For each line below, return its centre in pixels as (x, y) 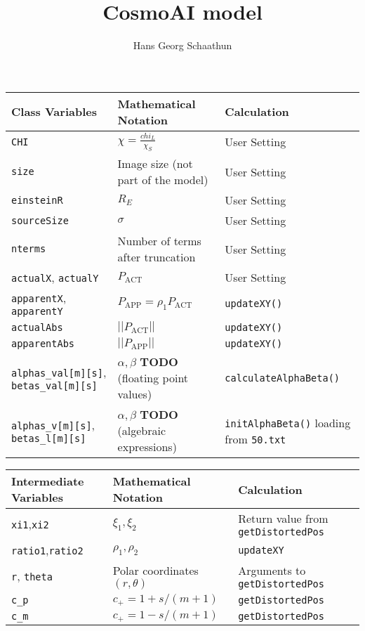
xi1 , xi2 (30, 524)
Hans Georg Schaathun (182, 45)
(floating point (153, 378)
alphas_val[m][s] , (59, 372)
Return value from (283, 519)
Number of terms (159, 241)
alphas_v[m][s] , (53, 425)
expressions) (147, 447)
